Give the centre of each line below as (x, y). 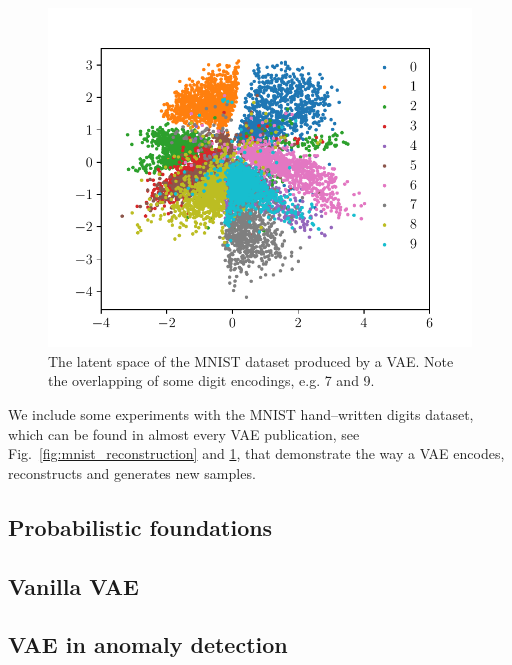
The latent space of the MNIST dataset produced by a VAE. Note (251, 360)
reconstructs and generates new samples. (132, 472)
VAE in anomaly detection (148, 644)
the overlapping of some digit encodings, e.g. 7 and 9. (211, 380)
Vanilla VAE (73, 585)
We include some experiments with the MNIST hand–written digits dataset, (241, 413)
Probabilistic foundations (140, 526)
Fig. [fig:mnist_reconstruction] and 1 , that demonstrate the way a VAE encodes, (256, 453)
